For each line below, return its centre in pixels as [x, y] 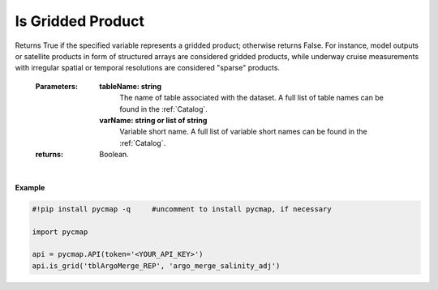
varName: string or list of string [153, 120]
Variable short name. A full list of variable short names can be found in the [244, 132]
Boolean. [114, 155]
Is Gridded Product [80, 21]
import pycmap [60, 232]
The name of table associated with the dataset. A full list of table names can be [252, 98]
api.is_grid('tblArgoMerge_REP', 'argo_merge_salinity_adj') [156, 266]
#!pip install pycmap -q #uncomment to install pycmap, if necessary [182, 209]
